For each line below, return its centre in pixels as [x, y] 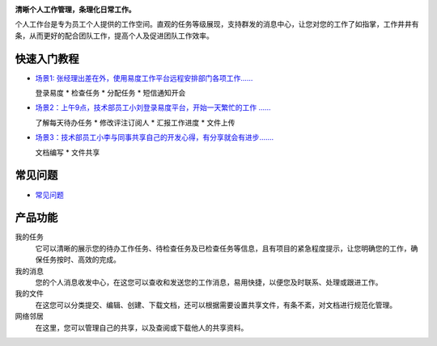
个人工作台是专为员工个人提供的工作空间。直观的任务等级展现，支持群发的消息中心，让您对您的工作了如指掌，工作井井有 [217, 24]
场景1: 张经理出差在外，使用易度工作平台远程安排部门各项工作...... [144, 78]
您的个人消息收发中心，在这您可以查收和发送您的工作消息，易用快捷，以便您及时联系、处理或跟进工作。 [209, 282]
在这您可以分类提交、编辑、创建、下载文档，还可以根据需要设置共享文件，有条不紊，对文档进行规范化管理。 [216, 305]
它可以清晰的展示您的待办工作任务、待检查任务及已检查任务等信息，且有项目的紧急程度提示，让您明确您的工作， [223, 248]
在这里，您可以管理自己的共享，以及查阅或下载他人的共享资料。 [142, 327]
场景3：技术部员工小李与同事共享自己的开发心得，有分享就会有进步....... [155, 137]
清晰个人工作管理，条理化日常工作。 [75, 9]
